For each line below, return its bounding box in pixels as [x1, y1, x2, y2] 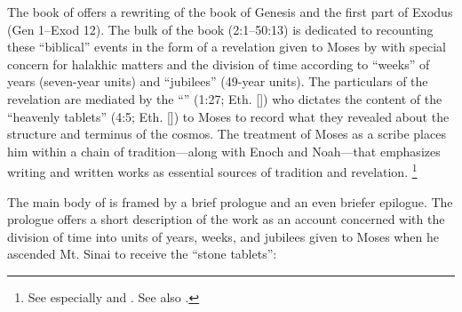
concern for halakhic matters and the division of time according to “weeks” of [7, 54, 430, 73]
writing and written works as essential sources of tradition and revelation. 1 [7, 160, 418, 180]
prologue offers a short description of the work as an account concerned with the [7, 210, 445, 228]
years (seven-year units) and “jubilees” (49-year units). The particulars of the [7, 72, 428, 91]
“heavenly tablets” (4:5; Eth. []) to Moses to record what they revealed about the [7, 107, 450, 125]
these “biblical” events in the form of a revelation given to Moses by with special [7, 37, 446, 56]
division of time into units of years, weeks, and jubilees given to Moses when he [7, 227, 439, 245]
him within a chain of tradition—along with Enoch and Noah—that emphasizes [7, 141, 441, 160]
